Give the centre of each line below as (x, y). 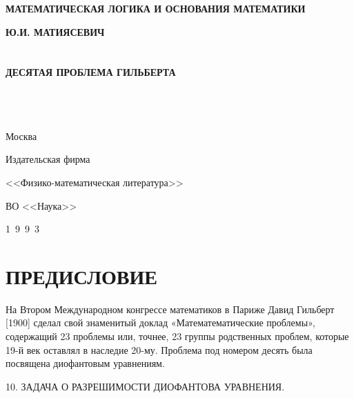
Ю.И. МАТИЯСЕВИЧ (55, 31)
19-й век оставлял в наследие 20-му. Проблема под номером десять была (159, 349)
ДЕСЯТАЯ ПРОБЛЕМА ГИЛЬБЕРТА (91, 72)
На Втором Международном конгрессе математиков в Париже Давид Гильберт (170, 309)
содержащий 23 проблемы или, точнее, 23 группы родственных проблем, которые (177, 336)
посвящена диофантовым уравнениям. (85, 363)
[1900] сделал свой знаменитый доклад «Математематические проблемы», (160, 322)
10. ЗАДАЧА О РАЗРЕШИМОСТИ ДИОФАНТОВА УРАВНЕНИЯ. (145, 386)
